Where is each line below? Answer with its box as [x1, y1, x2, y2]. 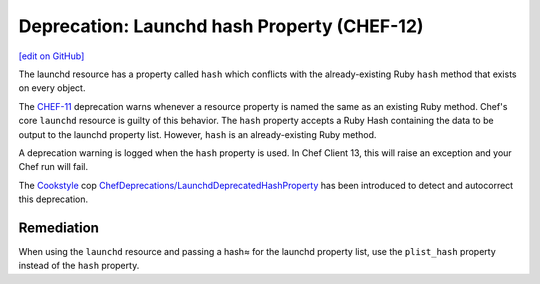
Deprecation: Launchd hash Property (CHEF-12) [18, 15, 424, 37]
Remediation [18, 219, 100, 236]
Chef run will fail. [18, 161, 89, 173]
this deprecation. [18, 193, 89, 205]
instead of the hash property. [18, 260, 140, 272]
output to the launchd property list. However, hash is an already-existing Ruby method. [18, 128, 377, 140]
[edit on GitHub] [18, 50, 85, 62]
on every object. [18, 82, 86, 94]
